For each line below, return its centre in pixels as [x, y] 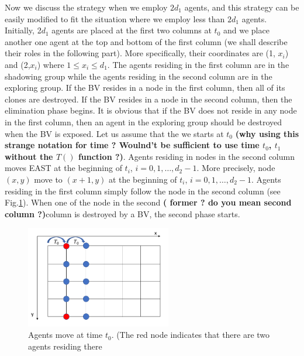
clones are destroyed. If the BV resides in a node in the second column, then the [148, 99]
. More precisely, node [236, 168]
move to [48, 179]
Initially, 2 [23, 30]
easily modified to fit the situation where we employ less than [115, 18]
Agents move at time [65, 335]
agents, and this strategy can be [242, 7]
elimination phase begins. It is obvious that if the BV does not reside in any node [151, 110]
